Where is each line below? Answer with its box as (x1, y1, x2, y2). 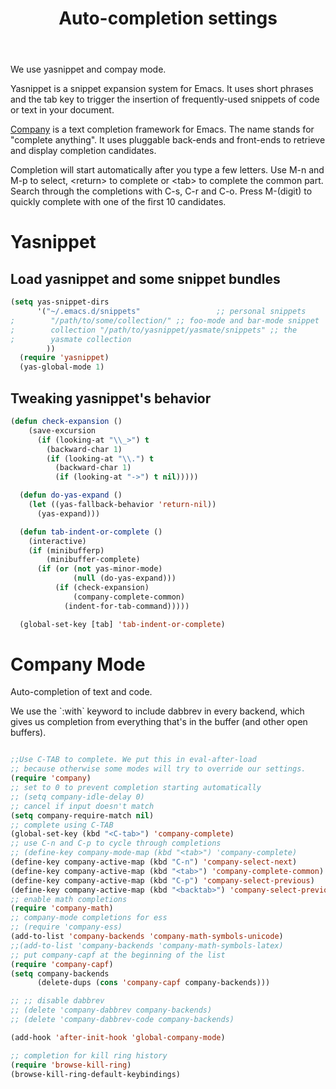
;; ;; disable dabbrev (10, 996, 105, 1006)
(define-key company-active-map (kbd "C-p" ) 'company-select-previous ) (10, 875, 315, 886)
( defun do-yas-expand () (19, 490, 123, 501)
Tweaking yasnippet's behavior (10, 390, 212, 407)
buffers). (10, 727, 47, 739)
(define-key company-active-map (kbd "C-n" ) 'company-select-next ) (10, 857, 298, 867)
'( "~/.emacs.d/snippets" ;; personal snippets (36, 307, 307, 317)
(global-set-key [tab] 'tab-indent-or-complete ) (19, 619, 226, 629)
